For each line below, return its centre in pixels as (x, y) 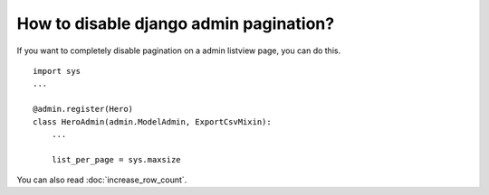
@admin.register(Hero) (83, 109)
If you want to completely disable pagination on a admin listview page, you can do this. (179, 51)
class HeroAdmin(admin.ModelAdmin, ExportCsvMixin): (152, 121)
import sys (57, 71)
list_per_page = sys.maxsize (116, 159)
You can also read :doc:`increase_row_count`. (102, 180)
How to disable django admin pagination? (176, 23)
